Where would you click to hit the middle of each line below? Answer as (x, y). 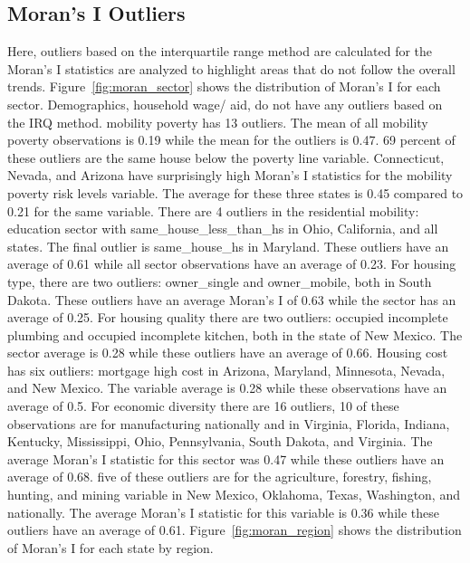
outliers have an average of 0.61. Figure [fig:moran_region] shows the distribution (235, 530)
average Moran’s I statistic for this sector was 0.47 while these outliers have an (226, 458)
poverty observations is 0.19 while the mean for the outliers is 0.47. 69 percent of (231, 140)
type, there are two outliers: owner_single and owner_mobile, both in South (220, 281)
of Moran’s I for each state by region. (110, 547)
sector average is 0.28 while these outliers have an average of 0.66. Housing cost (228, 353)
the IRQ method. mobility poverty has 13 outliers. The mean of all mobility (218, 122)
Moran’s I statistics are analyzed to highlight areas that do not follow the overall (231, 68)
